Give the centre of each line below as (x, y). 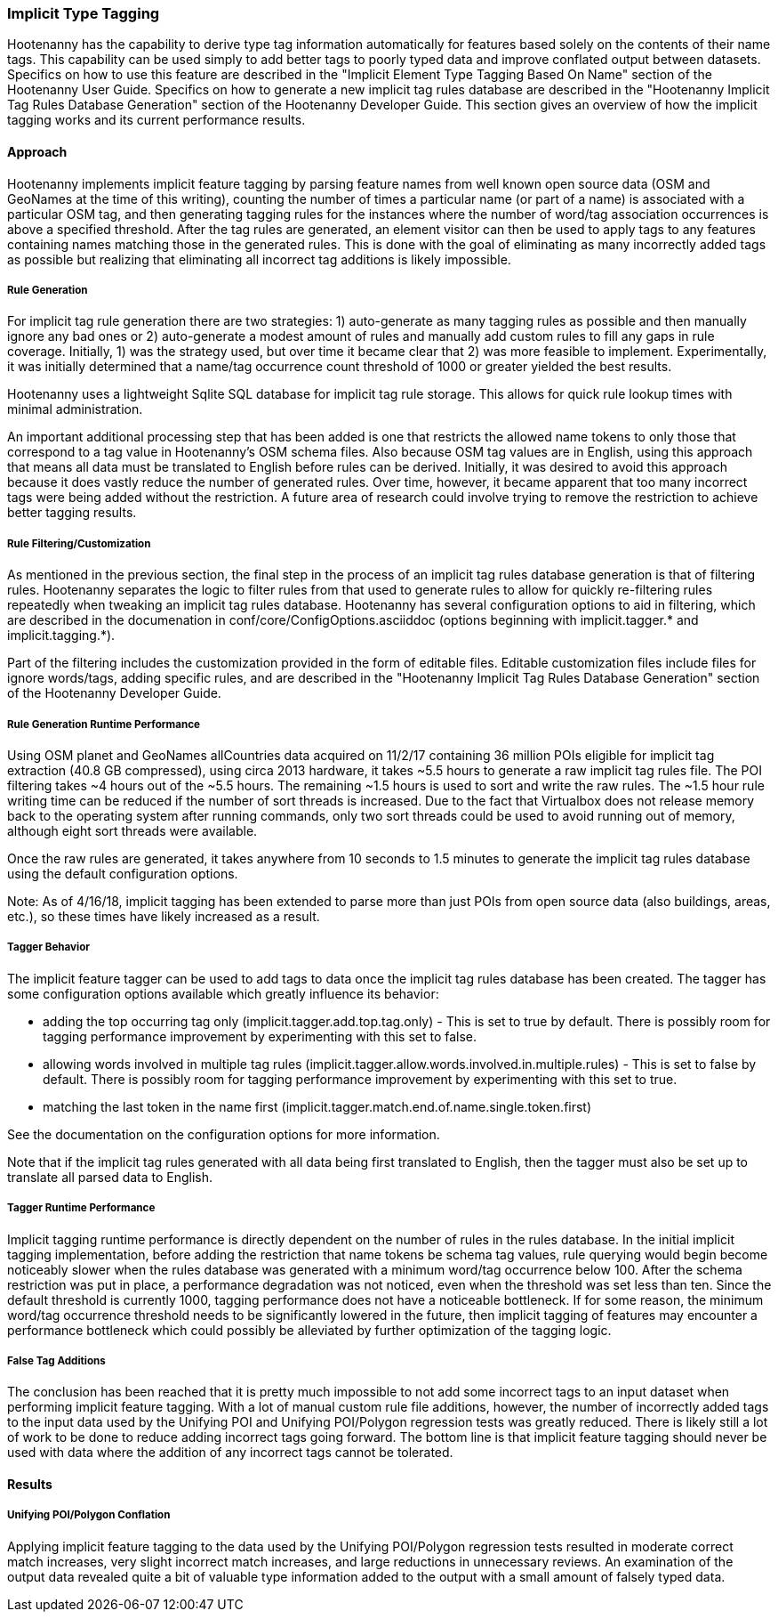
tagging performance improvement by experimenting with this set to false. (260, 1036)
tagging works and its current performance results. (156, 120)
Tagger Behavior (49, 947)
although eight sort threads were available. (132, 830)
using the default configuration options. (123, 873)
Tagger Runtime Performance (81, 1208)
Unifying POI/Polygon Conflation (89, 1515)
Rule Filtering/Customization (79, 543)
